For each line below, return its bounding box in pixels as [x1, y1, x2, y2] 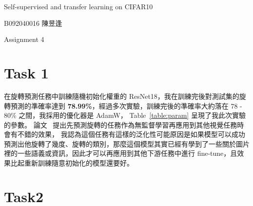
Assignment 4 [4, 34, 44, 44]
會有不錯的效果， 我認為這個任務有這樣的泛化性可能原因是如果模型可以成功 [4, 129, 245, 139]
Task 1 [4, 62, 49, 82]
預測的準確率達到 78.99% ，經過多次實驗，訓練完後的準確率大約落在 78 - [10, 100, 242, 111]
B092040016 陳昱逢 [4, 18, 62, 28]
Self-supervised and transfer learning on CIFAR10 [4, 1, 153, 11]
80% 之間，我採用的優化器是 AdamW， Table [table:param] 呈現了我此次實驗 [4, 110, 246, 120]
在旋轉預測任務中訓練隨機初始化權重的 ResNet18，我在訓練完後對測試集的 [4, 91, 239, 101]
